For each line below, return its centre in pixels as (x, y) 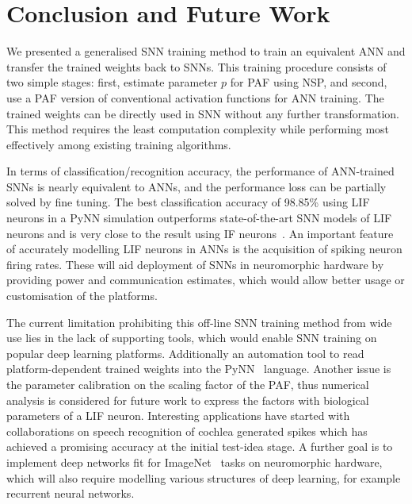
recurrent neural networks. (71, 493)
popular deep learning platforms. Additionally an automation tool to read (185, 353)
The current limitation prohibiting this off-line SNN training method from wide (199, 322)
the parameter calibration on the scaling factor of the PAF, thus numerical (188, 384)
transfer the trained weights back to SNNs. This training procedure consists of (196, 66)
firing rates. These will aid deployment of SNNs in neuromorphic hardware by (195, 264)
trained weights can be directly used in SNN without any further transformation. (203, 113)
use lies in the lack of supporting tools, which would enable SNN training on (192, 338)
